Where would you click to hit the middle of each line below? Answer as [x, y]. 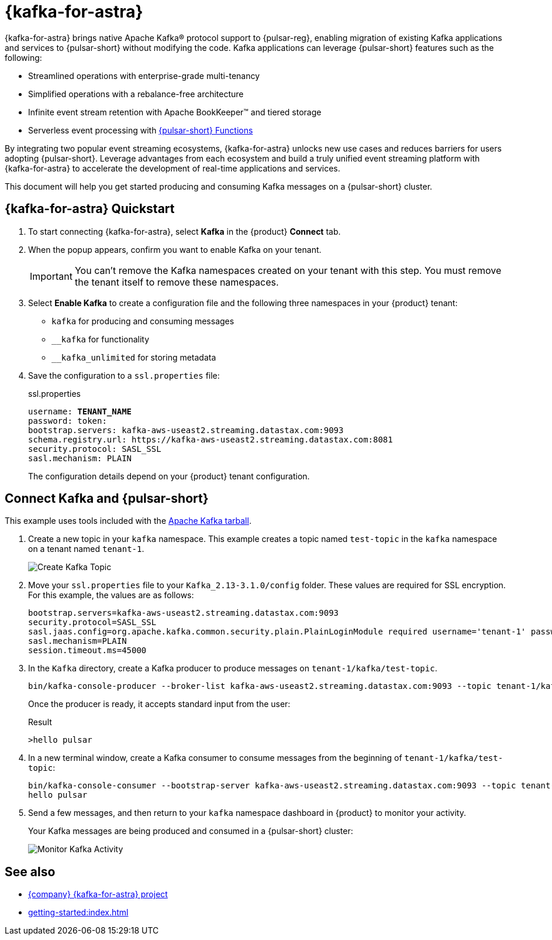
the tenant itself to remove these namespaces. [177, 282]
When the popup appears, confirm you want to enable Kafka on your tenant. [175, 249]
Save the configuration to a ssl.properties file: [124, 375]
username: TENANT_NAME [80, 411]
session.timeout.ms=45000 [87, 651]
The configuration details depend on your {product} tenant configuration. [169, 476]
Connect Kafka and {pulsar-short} [107, 499]
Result [40, 722]
